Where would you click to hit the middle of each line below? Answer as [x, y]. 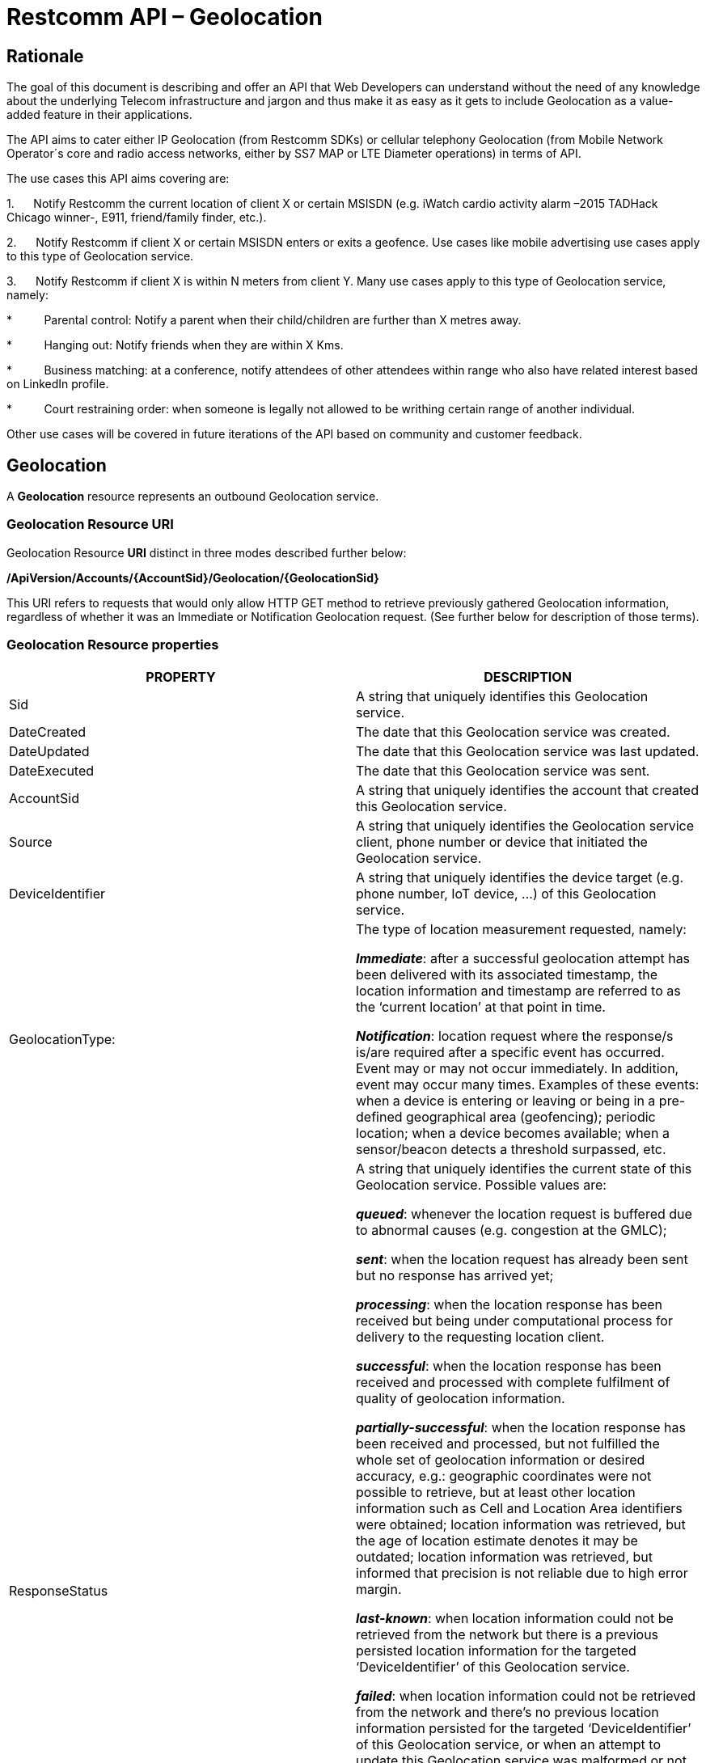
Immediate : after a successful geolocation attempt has [523, 958]
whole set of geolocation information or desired [501, 1459]
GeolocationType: [62, 1039]
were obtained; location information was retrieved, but [521, 1524]
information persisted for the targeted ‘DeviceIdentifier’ [524, 1728]
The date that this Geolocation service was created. [513, 731]
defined [379, 1116]
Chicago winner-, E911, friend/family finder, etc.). [137, 218]
